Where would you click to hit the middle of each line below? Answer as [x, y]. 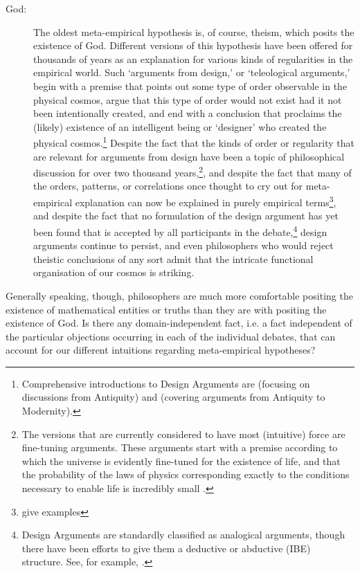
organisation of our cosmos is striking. [114, 272]
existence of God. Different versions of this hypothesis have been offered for [193, 45]
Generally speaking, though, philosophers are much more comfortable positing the [179, 295]
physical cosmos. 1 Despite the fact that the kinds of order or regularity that [194, 142]
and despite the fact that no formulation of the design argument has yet [186, 216]
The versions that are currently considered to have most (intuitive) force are [183, 434]
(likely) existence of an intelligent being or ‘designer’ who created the [180, 126]
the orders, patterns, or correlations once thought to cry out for [168, 186]
